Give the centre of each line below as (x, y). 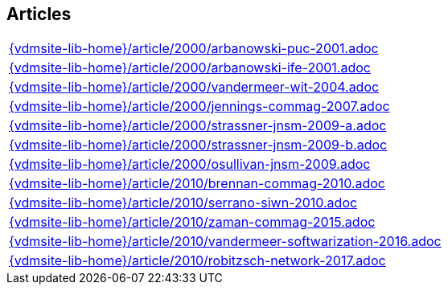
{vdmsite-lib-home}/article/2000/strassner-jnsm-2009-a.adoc (198, 126)
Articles (39, 14)
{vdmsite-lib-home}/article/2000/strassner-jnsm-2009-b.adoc (198, 145)
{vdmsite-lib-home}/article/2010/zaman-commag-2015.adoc (192, 222)
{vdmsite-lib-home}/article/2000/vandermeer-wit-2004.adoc (194, 87)
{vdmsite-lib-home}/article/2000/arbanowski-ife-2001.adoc (190, 68)
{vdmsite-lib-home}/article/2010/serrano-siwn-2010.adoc (183, 203)
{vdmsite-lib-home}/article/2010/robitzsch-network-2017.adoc (197, 261)
